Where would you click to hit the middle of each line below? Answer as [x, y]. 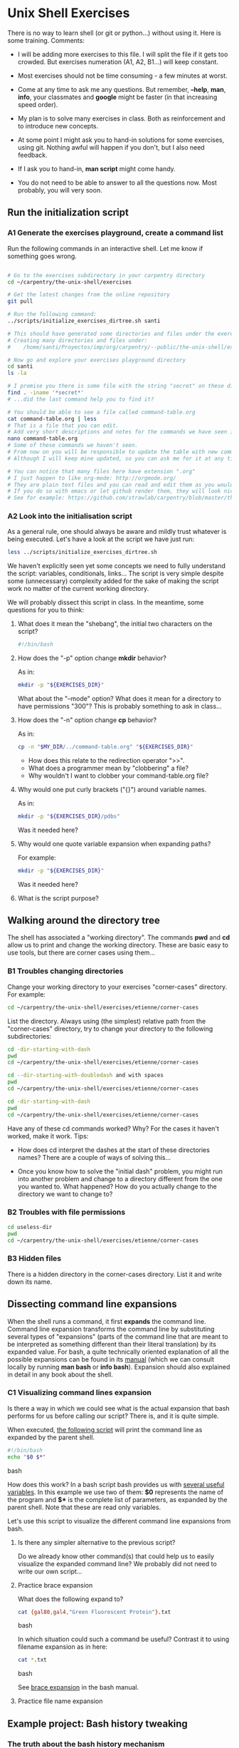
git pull [20, 302]
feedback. [32, 155]
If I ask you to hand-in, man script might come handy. [96, 168]
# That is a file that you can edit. [63, 426]
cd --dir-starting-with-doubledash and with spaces [85, 1075]
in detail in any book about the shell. [60, 1374]
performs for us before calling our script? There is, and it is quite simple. [113, 1416]
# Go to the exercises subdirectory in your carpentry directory [106, 275]
